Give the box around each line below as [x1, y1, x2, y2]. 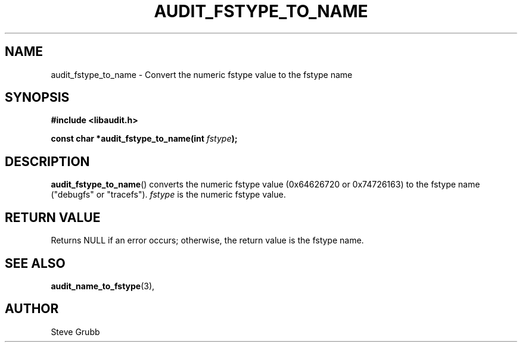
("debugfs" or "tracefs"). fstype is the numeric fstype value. [51, 189, 286, 200]
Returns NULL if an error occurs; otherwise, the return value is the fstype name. [51, 235, 364, 246]
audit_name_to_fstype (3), [51, 280, 155, 291]
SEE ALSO [5, 255, 66, 271]
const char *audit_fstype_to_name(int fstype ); [51, 133, 238, 144]
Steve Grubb [51, 326, 100, 337]
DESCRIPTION [5, 154, 90, 169]
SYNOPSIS [5, 90, 70, 105]
